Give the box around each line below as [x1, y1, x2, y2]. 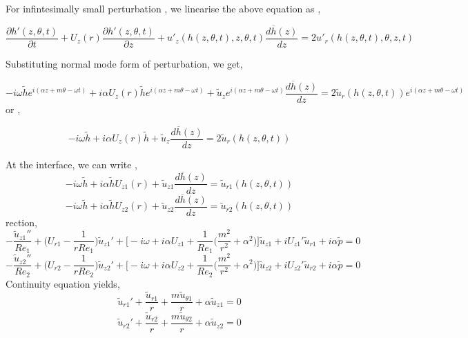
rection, [6, 215, 37, 229]
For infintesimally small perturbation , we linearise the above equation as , [6, 1, 321, 15]
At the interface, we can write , [6, 157, 137, 171]
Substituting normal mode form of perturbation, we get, [6, 56, 243, 70]
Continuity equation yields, [6, 276, 120, 290]
